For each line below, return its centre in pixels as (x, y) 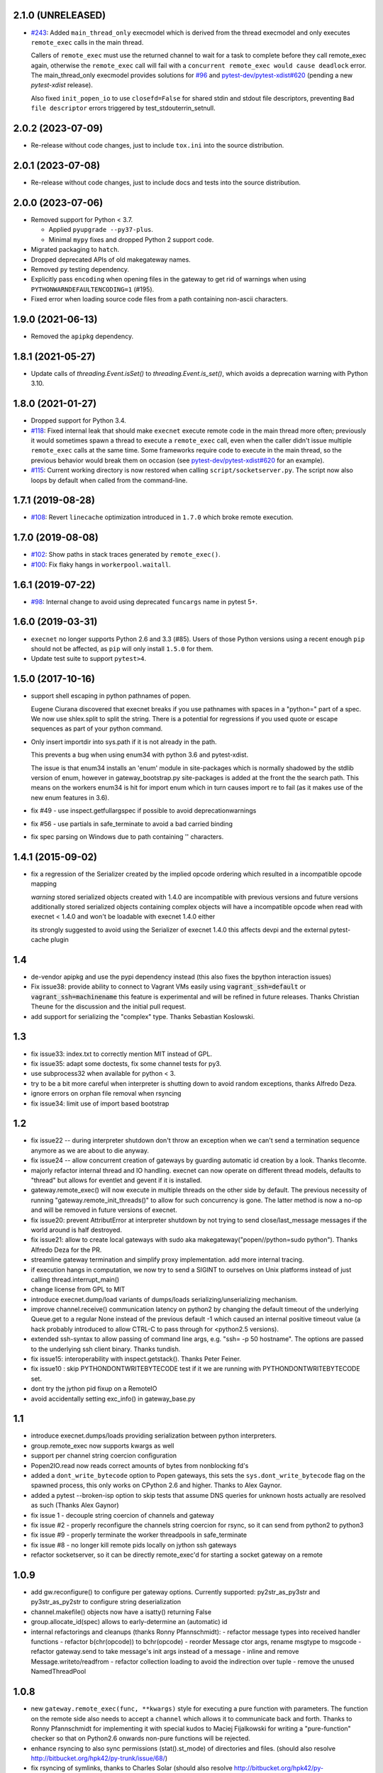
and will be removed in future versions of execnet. (104, 1210)
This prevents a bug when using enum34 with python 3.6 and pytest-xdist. (139, 755)
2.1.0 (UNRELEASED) (60, 15)
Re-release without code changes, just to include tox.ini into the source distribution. (157, 145)
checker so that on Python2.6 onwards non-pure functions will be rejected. (141, 1738)
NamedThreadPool (59, 1672)
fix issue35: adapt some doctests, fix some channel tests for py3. (126, 1063)
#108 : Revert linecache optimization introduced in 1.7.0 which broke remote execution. (162, 517)
